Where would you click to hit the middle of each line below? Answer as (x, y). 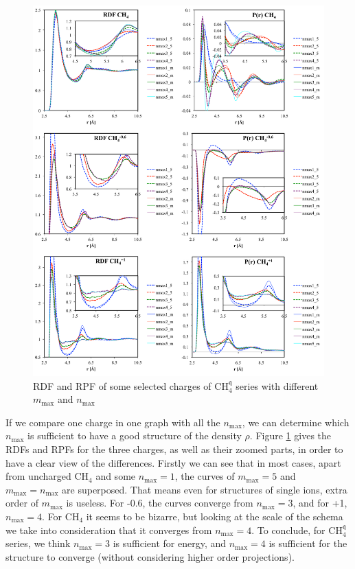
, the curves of (205, 476)
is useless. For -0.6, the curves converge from (160, 503)
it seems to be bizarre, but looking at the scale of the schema (215, 516)
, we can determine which (296, 422)
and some (116, 476)
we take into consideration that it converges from (109, 530)
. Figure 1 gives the (290, 436)
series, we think (38, 543)
